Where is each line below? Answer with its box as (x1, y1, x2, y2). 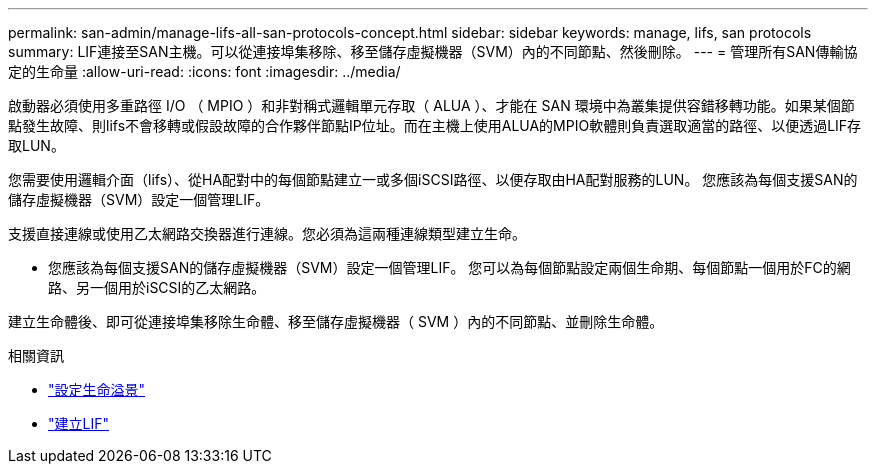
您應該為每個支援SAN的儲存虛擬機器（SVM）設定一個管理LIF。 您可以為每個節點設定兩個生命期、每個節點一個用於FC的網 (48, 259, 851, 276)
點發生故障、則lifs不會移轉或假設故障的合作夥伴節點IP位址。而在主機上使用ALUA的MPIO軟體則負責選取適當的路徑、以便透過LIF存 (8, 117, 862, 134)
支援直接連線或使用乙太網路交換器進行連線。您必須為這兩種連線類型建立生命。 (8, 225, 526, 242)
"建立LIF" (48, 415, 109, 432)
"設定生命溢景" (48, 381, 146, 398)
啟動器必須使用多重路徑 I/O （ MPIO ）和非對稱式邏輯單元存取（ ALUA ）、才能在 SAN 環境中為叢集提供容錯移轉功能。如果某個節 (8, 97, 855, 114)
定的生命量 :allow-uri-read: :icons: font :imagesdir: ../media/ (8, 63, 401, 80)
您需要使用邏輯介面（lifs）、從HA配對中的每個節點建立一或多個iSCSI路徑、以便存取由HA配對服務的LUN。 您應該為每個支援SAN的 (8, 171, 858, 188)
